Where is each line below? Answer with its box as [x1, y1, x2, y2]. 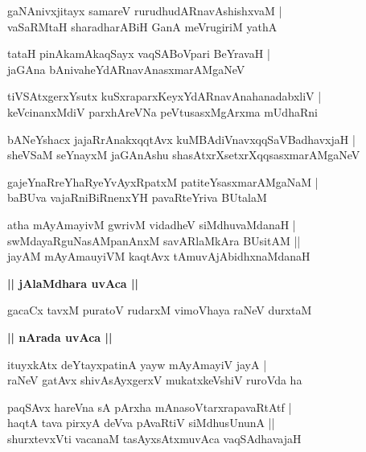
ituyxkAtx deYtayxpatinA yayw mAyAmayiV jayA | [7, 355, 267, 372]
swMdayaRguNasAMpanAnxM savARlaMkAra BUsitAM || [7, 232, 301, 249]
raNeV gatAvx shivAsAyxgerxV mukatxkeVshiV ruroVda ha [7, 372, 302, 388]
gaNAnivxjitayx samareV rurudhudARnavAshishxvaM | [7, 2, 282, 18]
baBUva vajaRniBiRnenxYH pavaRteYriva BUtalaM [7, 189, 267, 206]
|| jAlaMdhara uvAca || [7, 274, 138, 291]
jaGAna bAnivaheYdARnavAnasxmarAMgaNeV [7, 60, 245, 77]
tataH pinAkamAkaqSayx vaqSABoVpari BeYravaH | [7, 45, 270, 62]
